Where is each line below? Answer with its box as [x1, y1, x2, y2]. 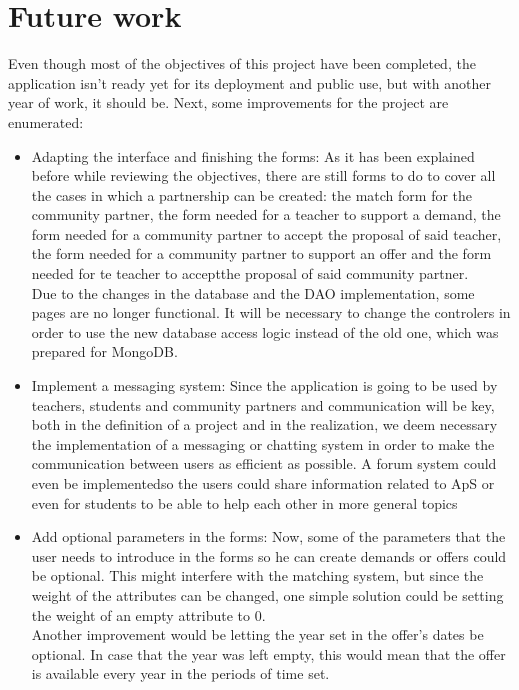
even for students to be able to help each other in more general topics [31, 492, 458, 513]
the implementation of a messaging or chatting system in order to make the [31, 433, 495, 454]
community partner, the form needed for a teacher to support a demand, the [31, 204, 501, 225]
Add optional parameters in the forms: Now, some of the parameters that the [31, 526, 506, 547]
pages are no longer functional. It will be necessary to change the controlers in [31, 302, 511, 323]
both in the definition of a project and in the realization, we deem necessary [31, 414, 498, 435]
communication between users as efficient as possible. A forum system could [31, 453, 497, 474]
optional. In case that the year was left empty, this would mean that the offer [31, 643, 506, 664]
